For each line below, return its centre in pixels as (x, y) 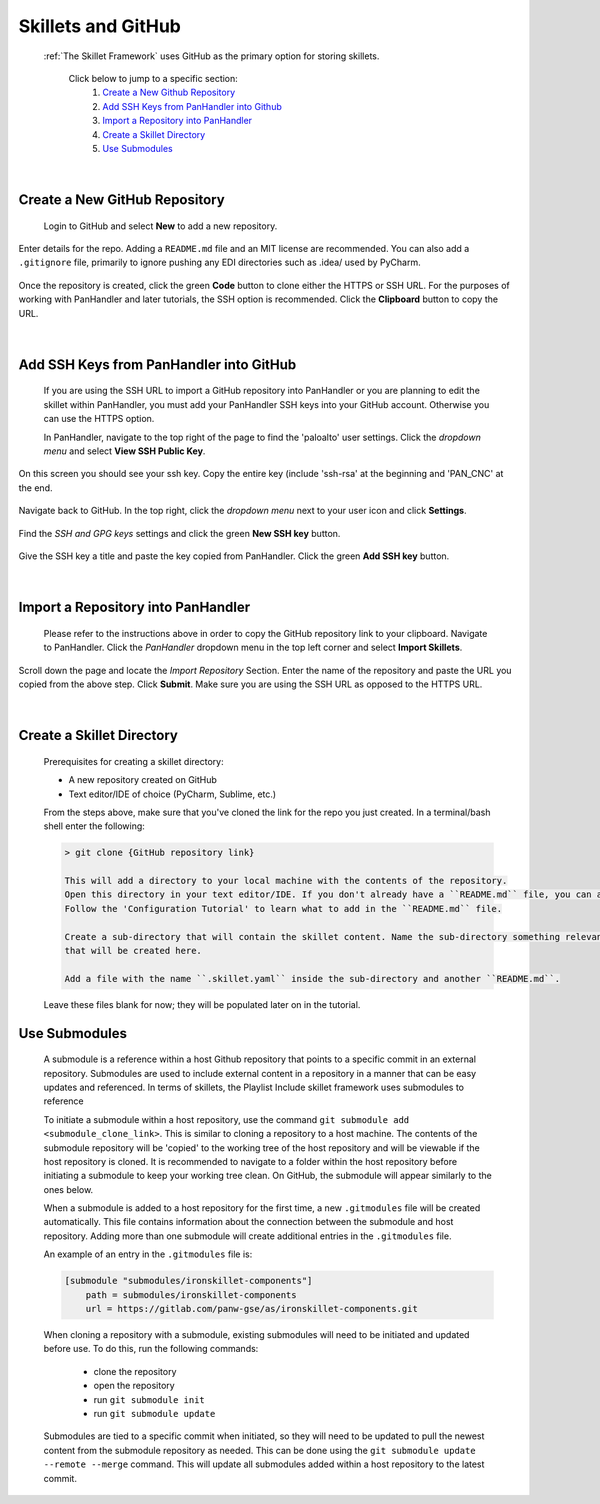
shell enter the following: (94, 826)
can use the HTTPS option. (99, 419)
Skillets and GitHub (100, 26)
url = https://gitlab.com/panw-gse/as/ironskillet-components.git (252, 1309)
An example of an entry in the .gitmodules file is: (148, 1254)
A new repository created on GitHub (142, 780)
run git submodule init (149, 1399)
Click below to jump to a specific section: (153, 78)
